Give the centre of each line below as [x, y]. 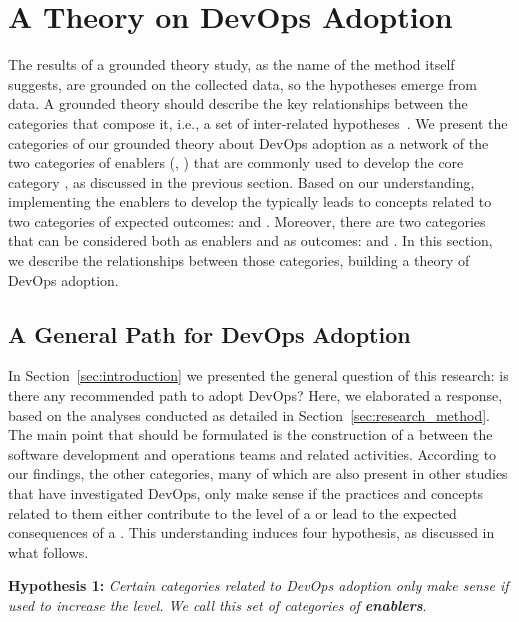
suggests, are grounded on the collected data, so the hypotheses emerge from [242, 83]
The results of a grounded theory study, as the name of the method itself [231, 64]
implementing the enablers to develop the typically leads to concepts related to [250, 201]
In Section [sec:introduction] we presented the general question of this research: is [258, 375]
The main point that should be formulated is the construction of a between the [250, 434]
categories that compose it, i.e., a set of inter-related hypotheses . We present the [258, 122]
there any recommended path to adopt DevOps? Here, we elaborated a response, [255, 395]
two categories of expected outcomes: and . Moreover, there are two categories [247, 220]
